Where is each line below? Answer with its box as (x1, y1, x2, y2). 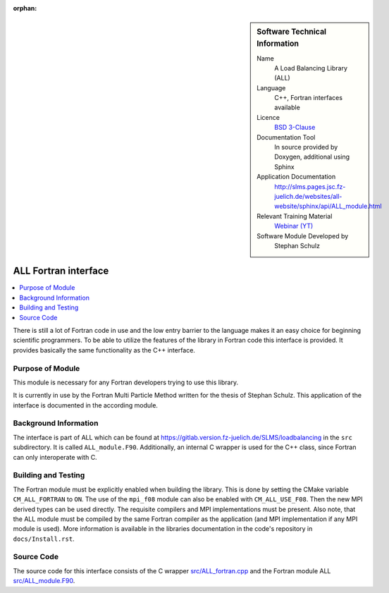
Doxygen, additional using (274, 152, 350, 161)
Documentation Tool (257, 133, 316, 141)
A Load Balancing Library (274, 63, 348, 72)
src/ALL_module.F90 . (13, 577, 75, 585)
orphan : (13, 4, 37, 12)
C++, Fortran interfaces (274, 94, 343, 102)
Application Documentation (257, 173, 336, 181)
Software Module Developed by (257, 231, 349, 240)
